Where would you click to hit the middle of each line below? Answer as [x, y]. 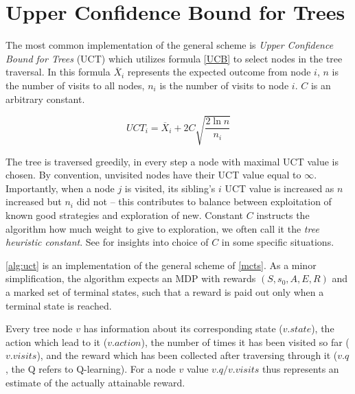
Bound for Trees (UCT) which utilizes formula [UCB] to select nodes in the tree [174, 58]
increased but [34, 201]
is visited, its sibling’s [170, 188]
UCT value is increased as [279, 188]
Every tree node [39, 328]
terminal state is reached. [59, 305]
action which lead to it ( [57, 341]
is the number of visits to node [224, 85]
